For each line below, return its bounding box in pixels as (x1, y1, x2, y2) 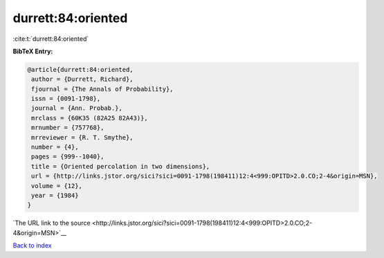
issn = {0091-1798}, (31, 95, 101, 103)
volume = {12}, (31, 182, 83, 190)
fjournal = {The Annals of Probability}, (31, 85, 174, 93)
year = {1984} (31, 192, 79, 199)
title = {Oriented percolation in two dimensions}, (31, 163, 210, 170)
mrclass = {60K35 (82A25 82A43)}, (31, 114, 148, 122)
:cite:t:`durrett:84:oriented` (12, 35, 89, 43)
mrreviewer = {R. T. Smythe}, (31, 133, 134, 141)
